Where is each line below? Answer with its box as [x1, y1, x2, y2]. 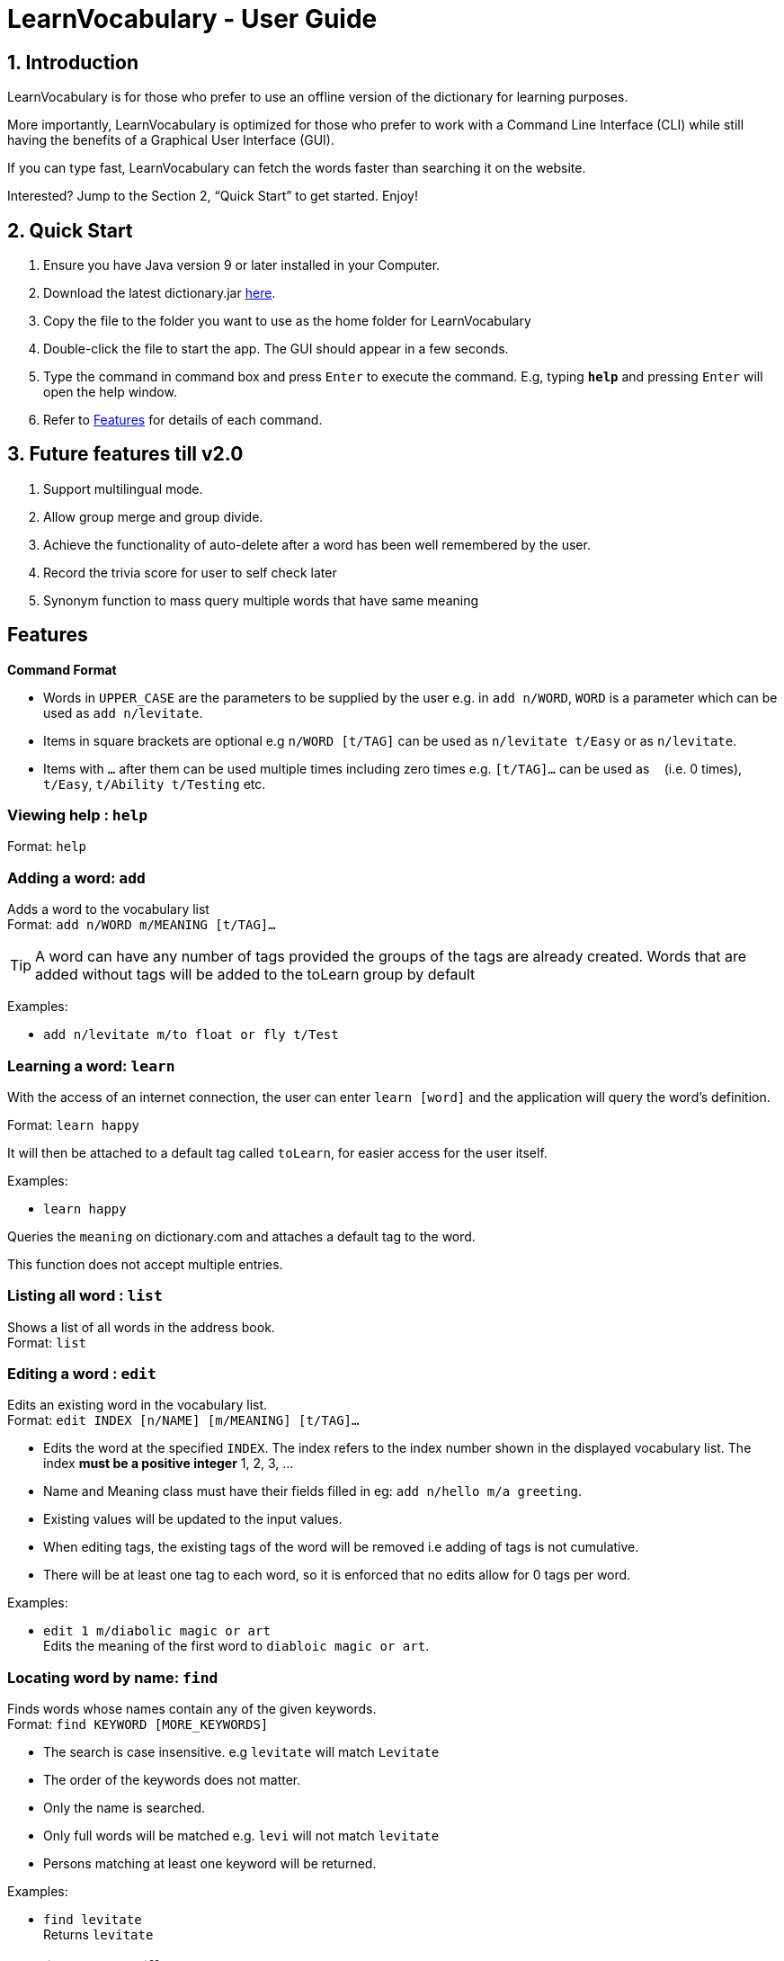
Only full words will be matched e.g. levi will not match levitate [43, 1828, 440, 1844]
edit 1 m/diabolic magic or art [43, 1624, 271, 1639]
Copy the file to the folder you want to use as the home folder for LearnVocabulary [43, 313, 531, 329]
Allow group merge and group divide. [43, 508, 263, 524]
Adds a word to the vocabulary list [7, 901, 209, 918]
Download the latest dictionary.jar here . [43, 285, 276, 301]
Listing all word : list [7, 1286, 163, 1305]
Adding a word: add [7, 868, 146, 887]
